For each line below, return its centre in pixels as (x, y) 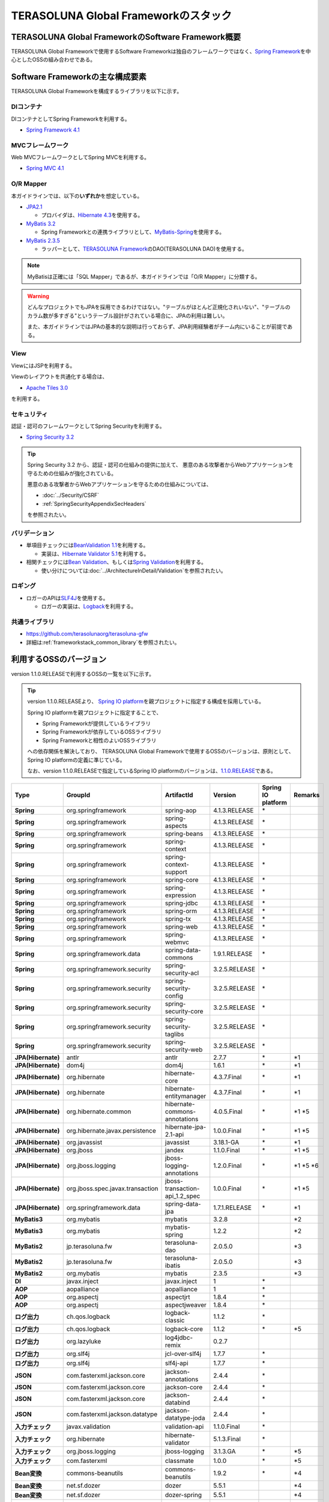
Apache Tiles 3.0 (47, 388)
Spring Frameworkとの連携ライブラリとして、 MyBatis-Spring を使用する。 (133, 232)
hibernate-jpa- (186, 1127)
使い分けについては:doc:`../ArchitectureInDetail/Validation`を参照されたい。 (134, 570)
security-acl (182, 973)
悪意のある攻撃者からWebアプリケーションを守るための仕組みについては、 (119, 484)
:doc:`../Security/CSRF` (71, 495)
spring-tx (178, 919)
